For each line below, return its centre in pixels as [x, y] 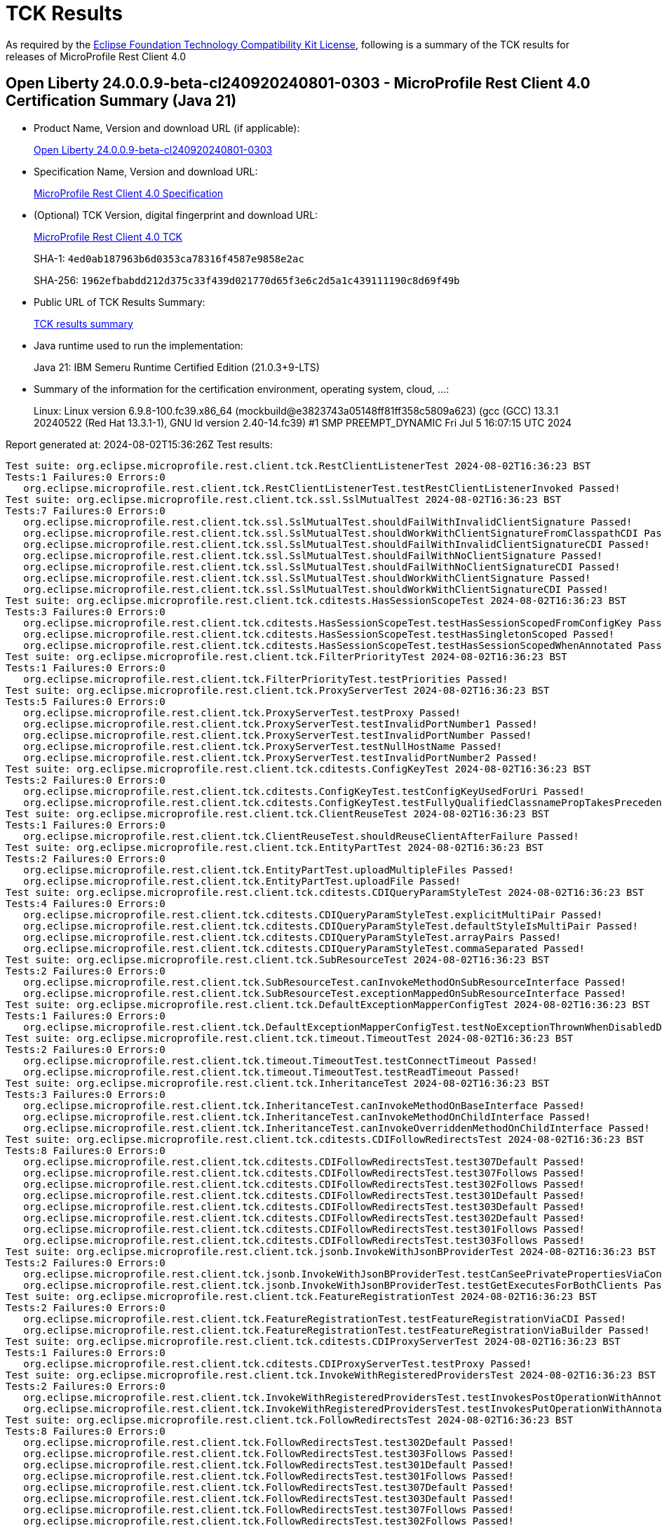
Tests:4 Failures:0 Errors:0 [86, 903]
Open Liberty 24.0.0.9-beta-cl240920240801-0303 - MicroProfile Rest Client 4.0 [298, 83]
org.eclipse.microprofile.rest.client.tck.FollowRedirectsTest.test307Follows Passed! [269, 1509]
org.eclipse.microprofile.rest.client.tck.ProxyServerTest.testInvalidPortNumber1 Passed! [281, 724]
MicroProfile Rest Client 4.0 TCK [108, 236]
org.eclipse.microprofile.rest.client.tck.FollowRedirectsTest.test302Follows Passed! [269, 1521]
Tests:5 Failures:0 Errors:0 [86, 701]
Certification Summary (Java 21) [121, 101]
